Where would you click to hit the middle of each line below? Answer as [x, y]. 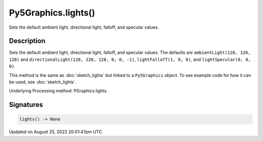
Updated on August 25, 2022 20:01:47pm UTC [56, 132]
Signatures [26, 105]
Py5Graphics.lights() [52, 13]
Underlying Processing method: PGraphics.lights [58, 91]
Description [27, 41]
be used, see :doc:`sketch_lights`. [43, 82]
